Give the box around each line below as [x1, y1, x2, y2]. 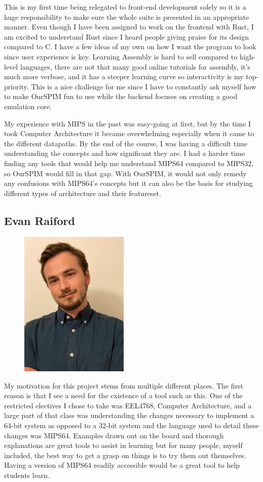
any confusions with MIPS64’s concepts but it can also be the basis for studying [4, 178, 253, 188]
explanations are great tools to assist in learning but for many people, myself [4, 440, 243, 451]
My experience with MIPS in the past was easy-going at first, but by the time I [4, 118, 251, 128]
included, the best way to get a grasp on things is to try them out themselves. [4, 449, 246, 460]
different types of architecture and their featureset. [4, 187, 161, 198]
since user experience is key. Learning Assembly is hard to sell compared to [4, 51, 238, 61]
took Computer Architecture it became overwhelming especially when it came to [4, 128, 254, 139]
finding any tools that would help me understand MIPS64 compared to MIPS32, [4, 157, 254, 168]
